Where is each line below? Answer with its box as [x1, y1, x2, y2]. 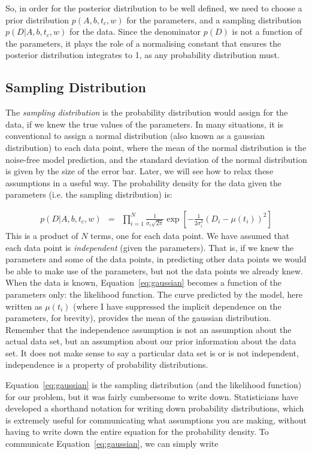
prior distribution [5, 13, 69, 26]
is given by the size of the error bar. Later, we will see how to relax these [5, 165, 274, 177]
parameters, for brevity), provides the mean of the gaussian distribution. [5, 311, 271, 324]
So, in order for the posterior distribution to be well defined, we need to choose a [5, 2, 302, 14]
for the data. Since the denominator [69, 25, 201, 38]
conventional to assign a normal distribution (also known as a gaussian [5, 129, 265, 142]
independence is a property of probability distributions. [5, 358, 208, 371]
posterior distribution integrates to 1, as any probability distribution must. [5, 49, 280, 61]
